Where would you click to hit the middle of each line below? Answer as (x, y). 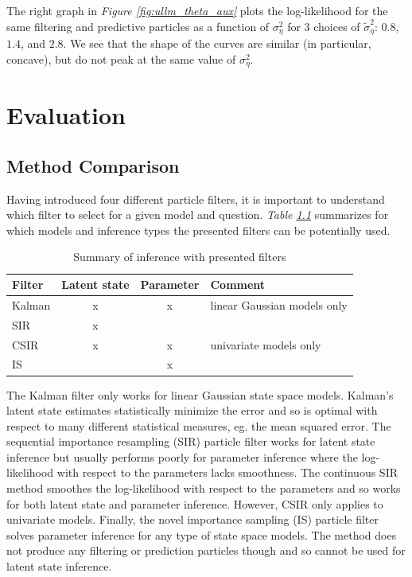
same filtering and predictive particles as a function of (138, 26)
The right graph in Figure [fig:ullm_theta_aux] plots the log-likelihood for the (197, 10)
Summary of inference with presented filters (180, 257)
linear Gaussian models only (279, 304)
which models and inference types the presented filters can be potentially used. (198, 230)
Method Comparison (93, 165)
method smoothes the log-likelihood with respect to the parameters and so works (204, 488)
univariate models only (266, 344)
